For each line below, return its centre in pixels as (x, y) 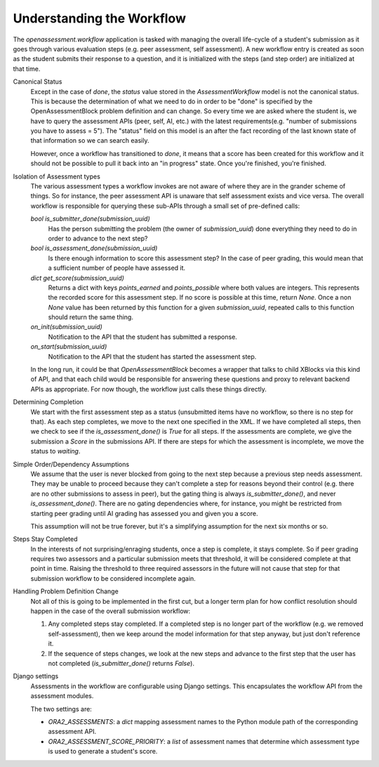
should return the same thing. (91, 317)
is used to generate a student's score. (103, 752)
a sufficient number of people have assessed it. (117, 268)
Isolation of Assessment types (57, 176)
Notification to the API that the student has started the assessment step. (152, 356)
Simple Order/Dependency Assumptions (71, 464)
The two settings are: (61, 709)
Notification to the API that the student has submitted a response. (143, 337)
